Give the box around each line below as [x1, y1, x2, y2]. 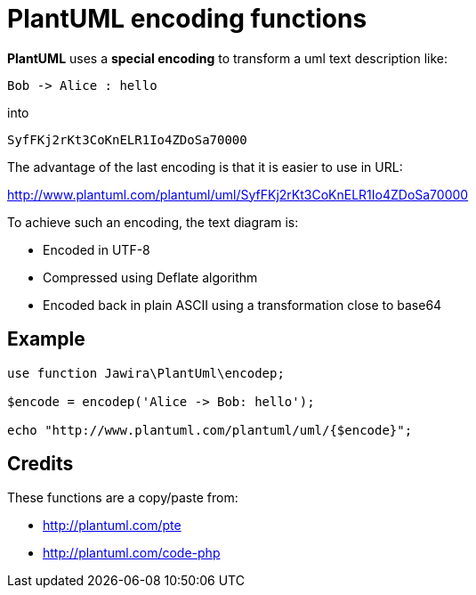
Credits [7, 452, 74, 476]
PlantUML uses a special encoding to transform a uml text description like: [7, 50, 448, 66]
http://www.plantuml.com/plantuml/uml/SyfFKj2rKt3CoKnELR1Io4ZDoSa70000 [7, 186, 469, 202]
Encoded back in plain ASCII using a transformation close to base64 [43, 297, 442, 313]
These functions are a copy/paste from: [7, 490, 238, 506]
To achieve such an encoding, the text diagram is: [7, 214, 299, 230]
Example [7, 328, 85, 351]
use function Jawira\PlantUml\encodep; [7, 365, 285, 380]
